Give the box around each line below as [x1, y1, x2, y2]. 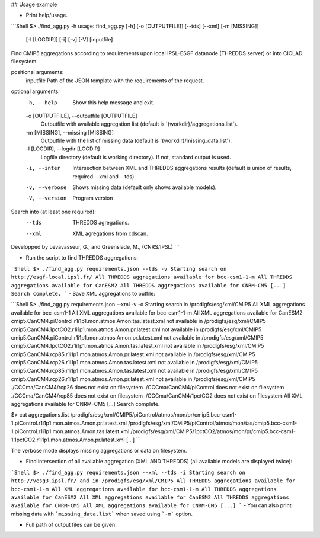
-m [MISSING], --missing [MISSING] [25, 129, 114, 136]
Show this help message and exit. [72, 98, 155, 106]
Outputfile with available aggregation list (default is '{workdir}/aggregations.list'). [40, 120, 238, 127]
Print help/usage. [25, 12, 68, 19]
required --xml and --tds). [72, 172, 136, 180]
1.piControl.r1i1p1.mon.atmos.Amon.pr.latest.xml [11, 419, 127, 427]
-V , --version [25, 195, 67, 201]
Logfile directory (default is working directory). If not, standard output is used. [40, 153, 231, 161]
